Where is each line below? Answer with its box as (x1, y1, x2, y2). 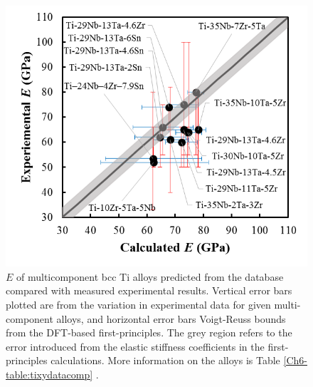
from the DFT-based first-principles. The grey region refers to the (6, 325, 292, 340)
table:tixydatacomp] (6, 366, 93, 381)
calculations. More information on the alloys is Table (51, 353, 280, 368)
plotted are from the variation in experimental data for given (6, 296, 271, 311)
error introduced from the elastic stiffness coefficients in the (6, 339, 265, 354)
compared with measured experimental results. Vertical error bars (6, 283, 292, 298)
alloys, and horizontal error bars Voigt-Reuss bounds (56, 311, 286, 326)
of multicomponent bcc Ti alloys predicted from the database (16, 269, 284, 284)
